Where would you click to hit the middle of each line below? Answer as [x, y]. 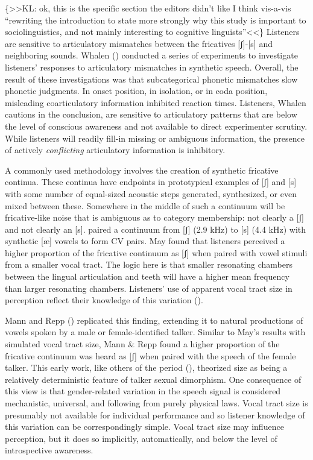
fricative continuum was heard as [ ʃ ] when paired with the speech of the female [150, 355]
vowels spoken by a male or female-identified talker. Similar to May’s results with [155, 332]
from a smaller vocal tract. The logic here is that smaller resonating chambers [149, 264]
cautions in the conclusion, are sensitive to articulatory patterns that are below [151, 114]
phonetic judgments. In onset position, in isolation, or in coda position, [136, 91]
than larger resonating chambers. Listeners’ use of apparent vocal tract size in [149, 288]
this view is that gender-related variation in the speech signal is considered [143, 391]
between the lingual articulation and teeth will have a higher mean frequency [147, 276]
